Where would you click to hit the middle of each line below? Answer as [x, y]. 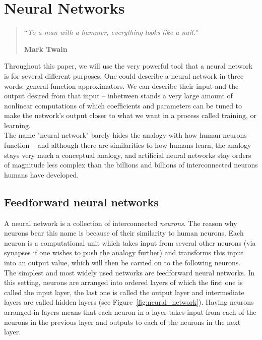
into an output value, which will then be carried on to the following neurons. [122, 263]
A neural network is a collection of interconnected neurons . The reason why [121, 223]
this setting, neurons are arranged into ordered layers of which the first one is [123, 282]
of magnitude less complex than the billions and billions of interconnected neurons [131, 165]
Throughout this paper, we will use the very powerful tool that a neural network [128, 66]
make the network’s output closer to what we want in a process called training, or [130, 115]
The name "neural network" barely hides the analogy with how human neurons [125, 135]
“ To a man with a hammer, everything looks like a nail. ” [111, 32]
